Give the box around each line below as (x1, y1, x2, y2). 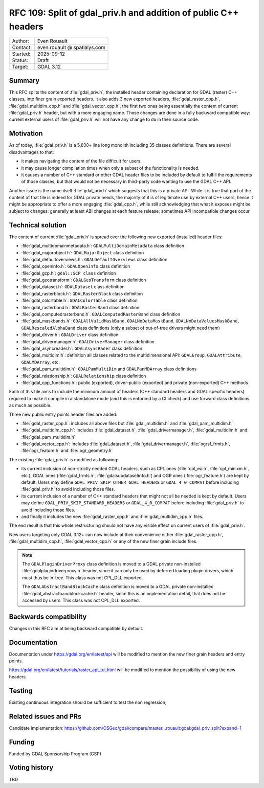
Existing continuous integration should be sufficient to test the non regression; (9, 699, 167, 705)
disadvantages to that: (9, 149, 54, 155)
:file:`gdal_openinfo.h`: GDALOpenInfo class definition (21, 263, 131, 269)
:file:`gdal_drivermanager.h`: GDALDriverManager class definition (21, 338, 155, 344)
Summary (9, 76, 40, 85)
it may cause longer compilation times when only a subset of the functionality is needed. (21, 165, 200, 171)
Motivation (9, 130, 43, 138)
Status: (12, 57, 29, 64)
